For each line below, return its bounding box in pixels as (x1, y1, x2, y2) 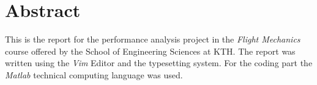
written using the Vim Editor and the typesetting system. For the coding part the (5, 56, 313, 69)
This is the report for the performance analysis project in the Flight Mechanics (5, 33, 300, 46)
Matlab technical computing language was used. (5, 68, 183, 81)
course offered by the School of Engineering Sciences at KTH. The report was (5, 44, 296, 57)
